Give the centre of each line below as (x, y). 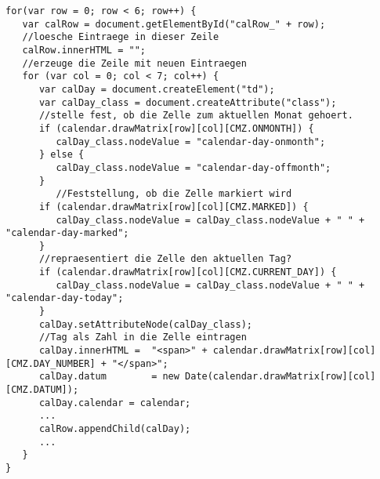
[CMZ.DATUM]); (42, 390)
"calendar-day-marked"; (67, 233)
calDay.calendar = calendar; (115, 403)
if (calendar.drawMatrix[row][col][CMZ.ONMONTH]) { (176, 128)
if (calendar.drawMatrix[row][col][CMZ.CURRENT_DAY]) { (188, 272)
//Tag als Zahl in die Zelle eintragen (143, 337)
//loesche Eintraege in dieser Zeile (121, 37)
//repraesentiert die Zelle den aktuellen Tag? (165, 259)
